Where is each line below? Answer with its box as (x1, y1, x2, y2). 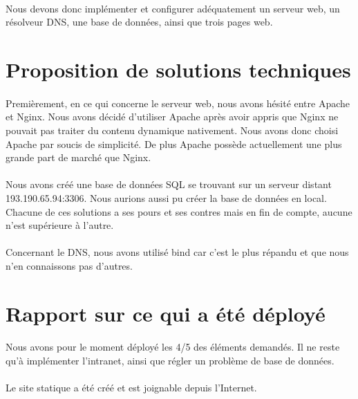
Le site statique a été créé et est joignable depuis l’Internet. (6, 380, 257, 395)
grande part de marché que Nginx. (6, 150, 151, 165)
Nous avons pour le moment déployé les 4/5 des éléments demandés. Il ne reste (6, 340, 340, 354)
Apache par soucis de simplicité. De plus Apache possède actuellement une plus (6, 136, 342, 151)
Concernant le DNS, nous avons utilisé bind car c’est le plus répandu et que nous (6, 245, 349, 259)
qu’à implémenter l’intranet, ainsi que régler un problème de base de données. (6, 353, 335, 368)
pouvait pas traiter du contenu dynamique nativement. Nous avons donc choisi (6, 122, 339, 137)
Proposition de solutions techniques (6, 55, 351, 83)
